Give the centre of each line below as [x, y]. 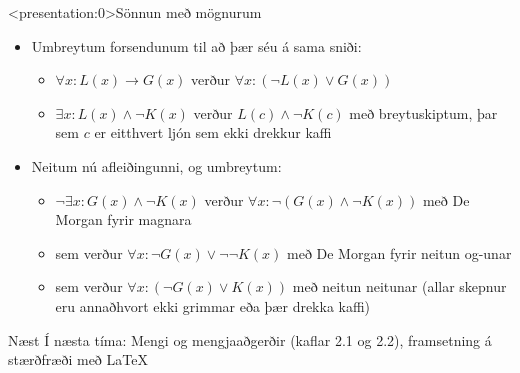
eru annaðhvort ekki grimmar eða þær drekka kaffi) [213, 305]
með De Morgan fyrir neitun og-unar [399, 252]
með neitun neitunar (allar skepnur [399, 286]
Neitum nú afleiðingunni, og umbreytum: [156, 165]
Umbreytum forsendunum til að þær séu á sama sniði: [196, 45]
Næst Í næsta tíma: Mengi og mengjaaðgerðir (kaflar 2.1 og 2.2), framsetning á [250, 339]
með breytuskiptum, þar [423, 112]
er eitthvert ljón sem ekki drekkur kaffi [213, 132]
